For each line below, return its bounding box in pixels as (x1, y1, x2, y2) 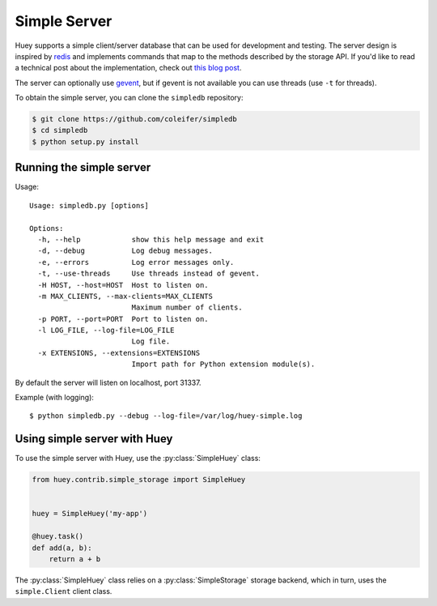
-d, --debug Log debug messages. (37, 246, 214, 255)
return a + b (49, 555, 101, 564)
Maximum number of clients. (131, 303, 243, 312)
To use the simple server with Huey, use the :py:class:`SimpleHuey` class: (15, 454, 261, 463)
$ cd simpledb (32, 126, 88, 135)
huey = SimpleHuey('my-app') (32, 509, 148, 519)
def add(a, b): (32, 543, 92, 553)
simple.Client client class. (15, 587, 112, 596)
